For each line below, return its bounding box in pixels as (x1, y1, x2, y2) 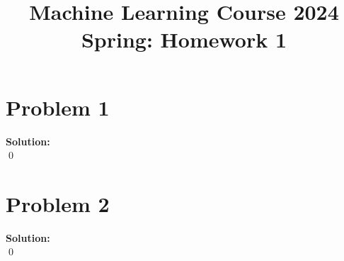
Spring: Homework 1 (81, 25, 287, 54)
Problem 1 (6, 92, 110, 121)
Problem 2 (6, 189, 110, 218)
